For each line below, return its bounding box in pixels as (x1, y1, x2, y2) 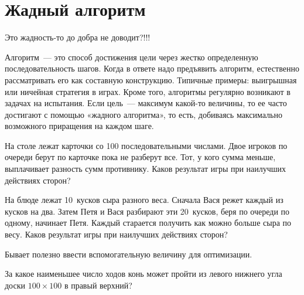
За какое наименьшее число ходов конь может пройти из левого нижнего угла (5, 267, 282, 280)
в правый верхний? (64, 279, 132, 291)
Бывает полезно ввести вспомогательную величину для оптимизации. (5, 247, 252, 260)
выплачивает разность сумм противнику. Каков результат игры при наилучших (5, 162, 286, 175)
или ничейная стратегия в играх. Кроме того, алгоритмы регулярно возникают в (5, 85, 291, 97)
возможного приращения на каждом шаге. (5, 120, 154, 132)
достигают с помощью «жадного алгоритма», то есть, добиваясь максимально (5, 108, 282, 120)
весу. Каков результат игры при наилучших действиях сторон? (5, 228, 228, 240)
